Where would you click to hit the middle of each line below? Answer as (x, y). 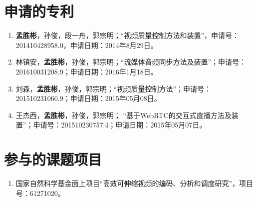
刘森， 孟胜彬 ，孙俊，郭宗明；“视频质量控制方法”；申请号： (114, 88)
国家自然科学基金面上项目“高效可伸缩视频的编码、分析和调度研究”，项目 (134, 183)
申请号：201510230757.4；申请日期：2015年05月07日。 (120, 125)
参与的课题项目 (53, 159)
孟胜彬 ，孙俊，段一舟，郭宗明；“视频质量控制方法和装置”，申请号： (128, 35)
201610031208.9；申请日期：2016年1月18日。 (87, 71)
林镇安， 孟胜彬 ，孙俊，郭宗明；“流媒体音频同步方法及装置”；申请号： (131, 62)
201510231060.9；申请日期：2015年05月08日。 (88, 98)
